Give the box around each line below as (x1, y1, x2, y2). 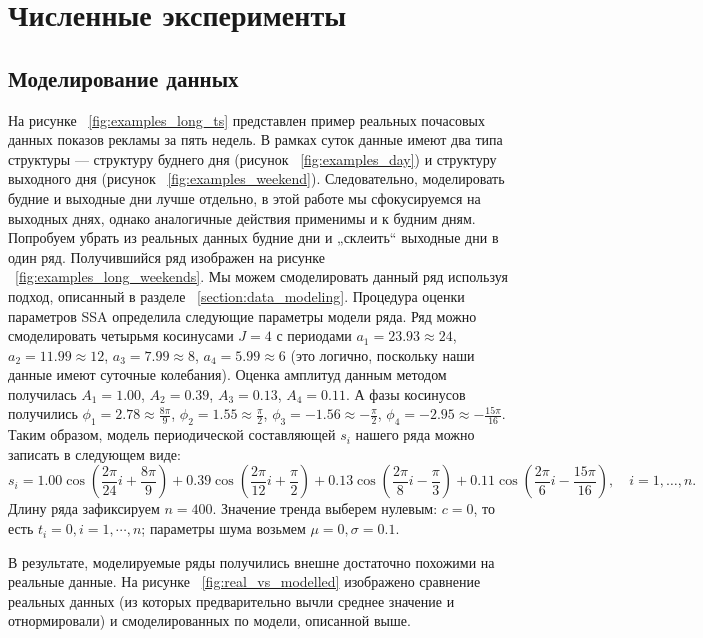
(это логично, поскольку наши (290, 344, 475, 365)
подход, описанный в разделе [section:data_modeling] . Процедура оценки (8, 285, 465, 306)
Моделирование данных (8, 62, 239, 93)
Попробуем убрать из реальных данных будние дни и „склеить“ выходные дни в (8, 227, 499, 248)
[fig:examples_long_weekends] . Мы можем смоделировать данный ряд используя (15, 266, 508, 287)
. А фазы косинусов (345, 383, 466, 404)
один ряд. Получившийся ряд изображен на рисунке (8, 246, 326, 267)
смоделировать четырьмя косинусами (8, 325, 234, 346)
